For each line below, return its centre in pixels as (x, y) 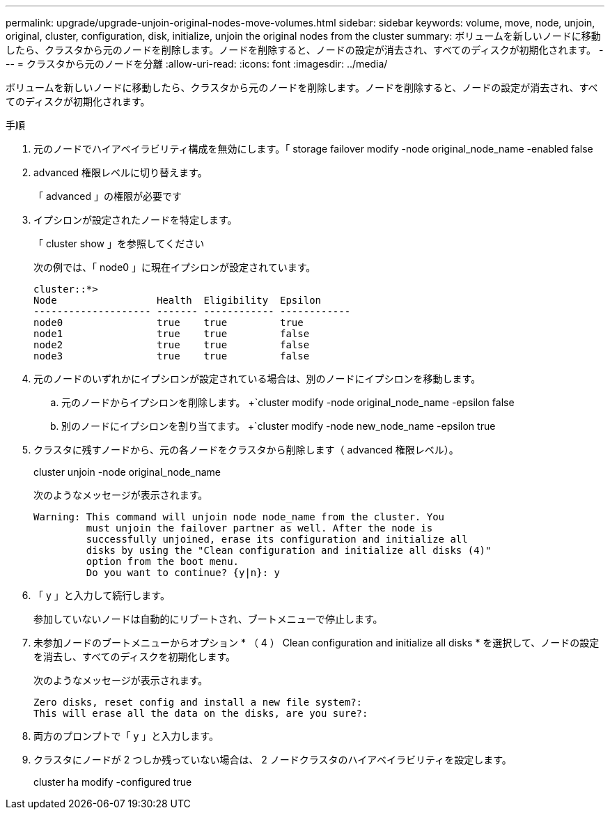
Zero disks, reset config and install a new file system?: (198, 702)
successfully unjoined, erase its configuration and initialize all (277, 539)
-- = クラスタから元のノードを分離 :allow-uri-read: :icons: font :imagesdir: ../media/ (197, 64)
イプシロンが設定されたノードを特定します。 (135, 220)
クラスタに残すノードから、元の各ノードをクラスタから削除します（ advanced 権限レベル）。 (246, 450)
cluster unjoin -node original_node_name (127, 472)
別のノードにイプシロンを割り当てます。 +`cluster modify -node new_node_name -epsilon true (279, 426)
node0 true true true (169, 323)
